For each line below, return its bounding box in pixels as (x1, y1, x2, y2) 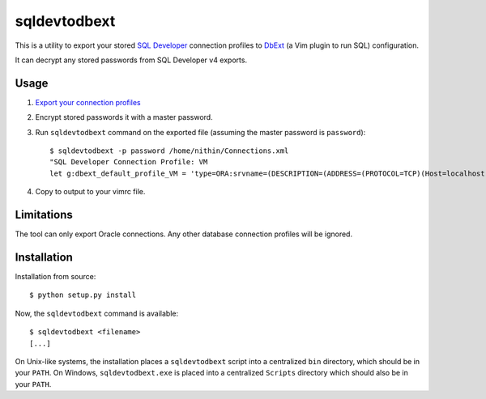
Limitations (15, 208, 73, 222)
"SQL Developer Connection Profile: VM (49, 158, 208, 167)
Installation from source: (15, 272, 96, 281)
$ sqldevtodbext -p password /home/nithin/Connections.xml (49, 146, 289, 155)
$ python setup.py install (29, 291, 137, 299)
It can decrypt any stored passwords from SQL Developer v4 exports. (15, 55, 247, 65)
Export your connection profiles (35, 97, 141, 107)
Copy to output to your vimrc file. (35, 187, 146, 197)
